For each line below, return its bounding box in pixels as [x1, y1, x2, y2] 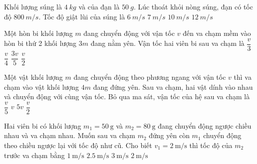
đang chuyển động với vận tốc [83, 28, 175, 38]
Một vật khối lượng [4, 71, 63, 82]
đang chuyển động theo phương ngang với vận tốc [73, 71, 226, 82]
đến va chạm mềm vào [183, 28, 251, 38]
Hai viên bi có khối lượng [4, 120, 81, 131]
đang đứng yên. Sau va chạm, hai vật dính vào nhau [93, 81, 253, 92]
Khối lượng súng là [4, 1, 62, 11]
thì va [234, 71, 252, 82]
